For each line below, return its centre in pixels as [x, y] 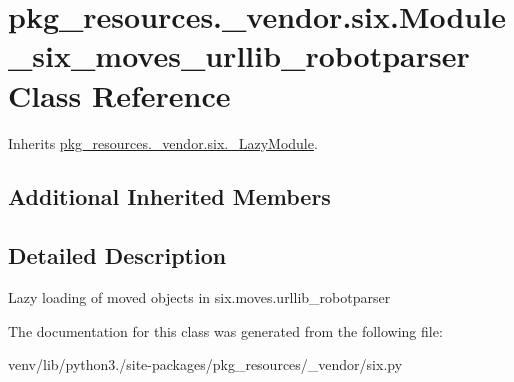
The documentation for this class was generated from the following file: [225, 330]
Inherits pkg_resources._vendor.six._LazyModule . [163, 142]
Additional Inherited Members [169, 196]
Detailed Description [117, 255]
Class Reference [119, 94]
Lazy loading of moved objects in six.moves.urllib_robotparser [199, 297]
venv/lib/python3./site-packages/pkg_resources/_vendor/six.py [205, 364]
